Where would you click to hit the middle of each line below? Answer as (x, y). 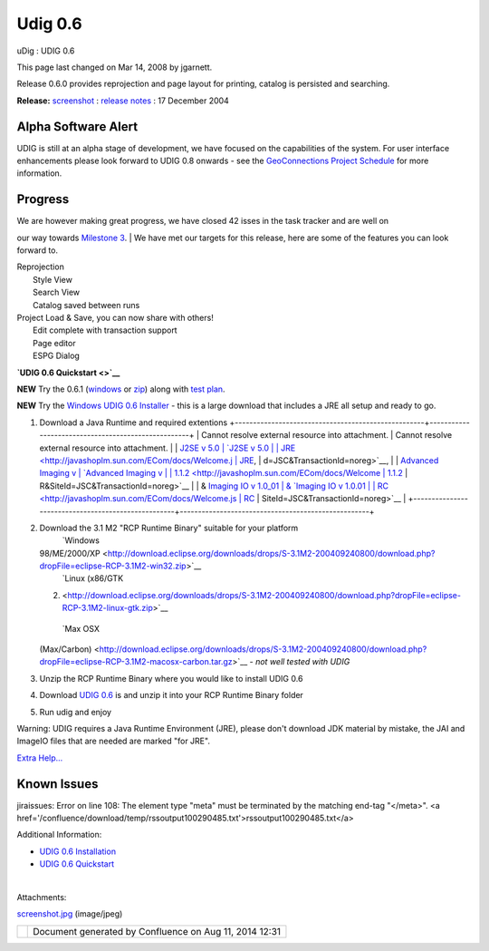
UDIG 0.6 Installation (78, 851)
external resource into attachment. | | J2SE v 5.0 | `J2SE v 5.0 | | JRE (168, 448)
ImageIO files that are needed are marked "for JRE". (113, 741)
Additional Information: (59, 835)
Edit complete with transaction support (105, 330)
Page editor (54, 343)
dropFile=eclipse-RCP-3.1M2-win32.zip (113, 566)
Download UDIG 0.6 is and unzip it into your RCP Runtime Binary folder (171, 695)
